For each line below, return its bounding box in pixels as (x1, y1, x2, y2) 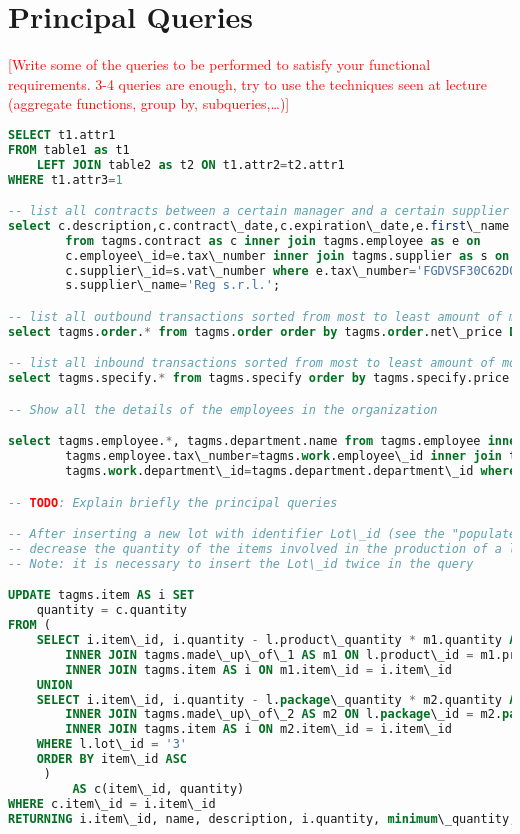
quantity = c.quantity (36, 603, 187, 618)
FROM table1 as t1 (8, 142, 130, 157)
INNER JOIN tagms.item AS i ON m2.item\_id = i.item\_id (65, 722, 452, 737)
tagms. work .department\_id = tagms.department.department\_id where (65, 464, 517, 479)
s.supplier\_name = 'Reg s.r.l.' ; (65, 278, 281, 293)
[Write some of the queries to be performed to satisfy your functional (8, 54, 431, 75)
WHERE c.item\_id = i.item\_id (8, 796, 216, 811)
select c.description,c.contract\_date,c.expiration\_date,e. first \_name (8, 218, 510, 233)
